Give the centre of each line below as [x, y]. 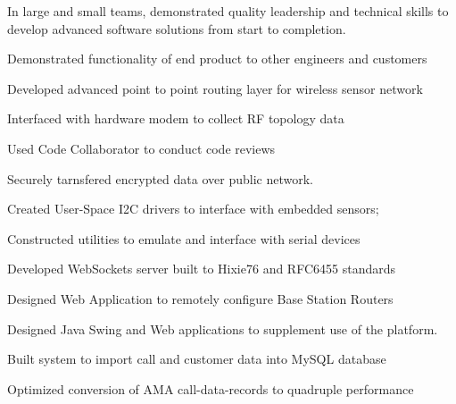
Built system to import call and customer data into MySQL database [197, 359]
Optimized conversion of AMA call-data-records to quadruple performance [211, 388]
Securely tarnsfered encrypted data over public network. [160, 178]
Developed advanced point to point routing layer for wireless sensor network [215, 88]
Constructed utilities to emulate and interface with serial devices [184, 238]
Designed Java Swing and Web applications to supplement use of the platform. [223, 328]
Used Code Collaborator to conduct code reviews [141, 148]
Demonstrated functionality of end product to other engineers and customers [217, 59]
